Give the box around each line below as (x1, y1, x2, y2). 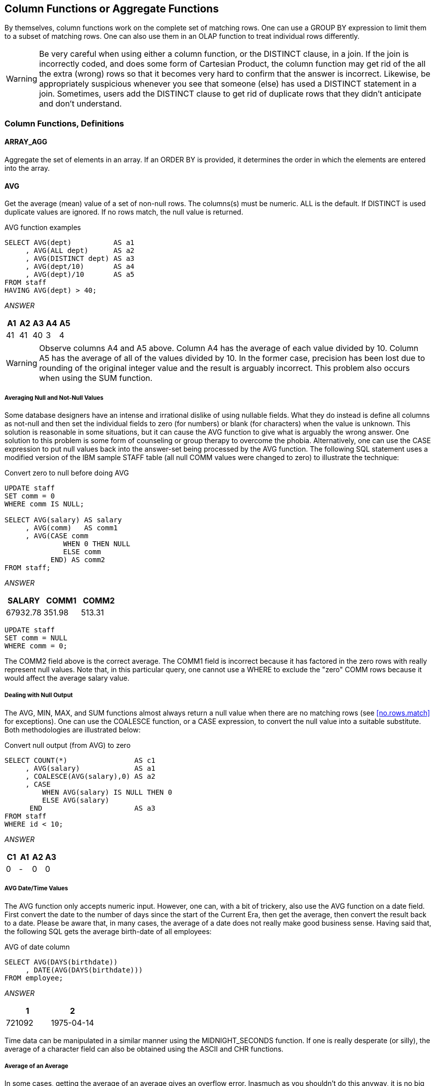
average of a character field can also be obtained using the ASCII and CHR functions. (4, 1044, 284, 1053)
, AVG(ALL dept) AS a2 (25, 246, 135, 255)
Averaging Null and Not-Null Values (4, 394, 103, 401)
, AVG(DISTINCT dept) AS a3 (25, 254, 135, 263)
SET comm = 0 (4, 492, 55, 500)
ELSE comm (63, 548, 101, 556)
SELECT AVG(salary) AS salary (4, 516, 122, 524)
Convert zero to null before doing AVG (4, 469, 129, 478)
